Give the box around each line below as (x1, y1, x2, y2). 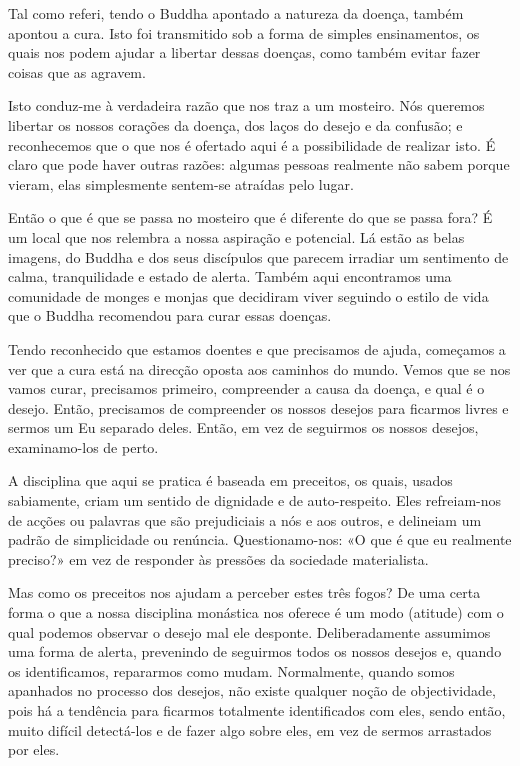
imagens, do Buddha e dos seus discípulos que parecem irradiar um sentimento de (8, 246, 509, 267)
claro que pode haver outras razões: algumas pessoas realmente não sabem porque (8, 154, 510, 175)
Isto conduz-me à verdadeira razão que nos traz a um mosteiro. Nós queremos (8, 95, 485, 116)
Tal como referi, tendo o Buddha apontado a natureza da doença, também (8, 3, 464, 23)
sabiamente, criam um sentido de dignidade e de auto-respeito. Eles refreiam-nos (8, 490, 502, 511)
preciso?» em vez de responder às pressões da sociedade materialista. (8, 548, 429, 569)
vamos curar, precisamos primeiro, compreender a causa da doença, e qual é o (8, 378, 485, 399)
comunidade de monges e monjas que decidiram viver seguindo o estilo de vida (8, 285, 489, 306)
